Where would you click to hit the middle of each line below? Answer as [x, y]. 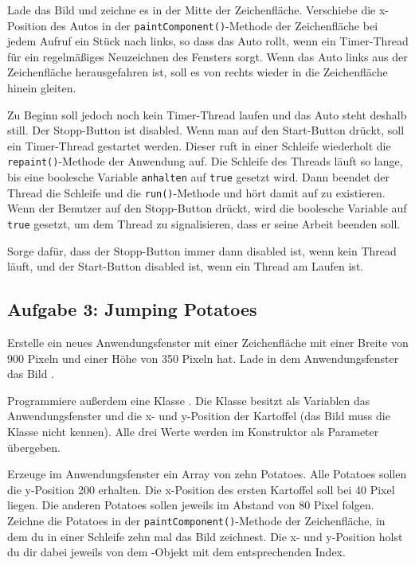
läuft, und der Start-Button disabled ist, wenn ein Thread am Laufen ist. [186, 266]
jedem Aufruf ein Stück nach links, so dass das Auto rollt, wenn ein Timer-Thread [208, 41]
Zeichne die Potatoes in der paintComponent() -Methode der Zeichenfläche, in [196, 520]
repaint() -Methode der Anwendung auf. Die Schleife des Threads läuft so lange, [205, 161]
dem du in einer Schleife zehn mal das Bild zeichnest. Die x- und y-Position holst [205, 536]
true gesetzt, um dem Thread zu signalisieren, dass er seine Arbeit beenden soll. [204, 223]
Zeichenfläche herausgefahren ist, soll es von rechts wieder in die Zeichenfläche [198, 72]
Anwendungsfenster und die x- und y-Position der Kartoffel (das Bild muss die [199, 416]
